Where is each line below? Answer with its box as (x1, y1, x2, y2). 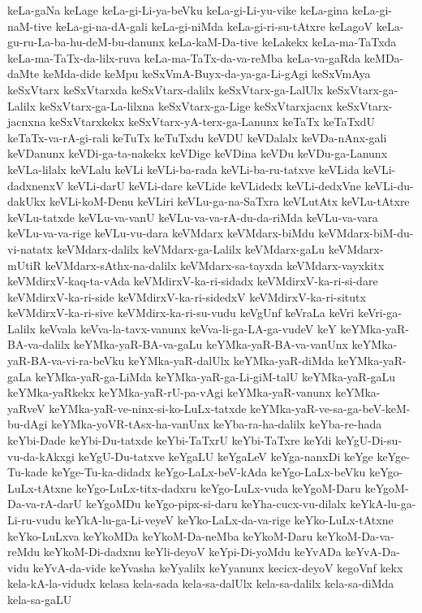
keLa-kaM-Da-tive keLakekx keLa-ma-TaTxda (168, 33, 397, 50)
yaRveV (7, 399, 45, 416)
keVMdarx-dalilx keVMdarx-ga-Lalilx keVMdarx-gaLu (56, 240, 325, 257)
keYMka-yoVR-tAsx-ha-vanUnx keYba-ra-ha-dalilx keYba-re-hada (51, 415, 382, 433)
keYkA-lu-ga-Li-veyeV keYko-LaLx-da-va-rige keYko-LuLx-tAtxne (64, 511, 394, 528)
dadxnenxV (7, 176, 64, 193)
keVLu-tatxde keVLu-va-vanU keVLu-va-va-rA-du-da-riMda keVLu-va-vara (7, 208, 378, 225)
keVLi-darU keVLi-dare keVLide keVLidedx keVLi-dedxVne (67, 176, 361, 193)
